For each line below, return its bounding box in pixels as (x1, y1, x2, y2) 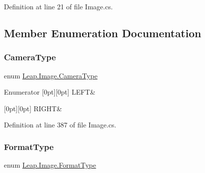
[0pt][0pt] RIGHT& (4, 103, 62, 113)
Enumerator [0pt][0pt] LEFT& (4, 87, 95, 97)
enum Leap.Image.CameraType (4, 70, 98, 80)
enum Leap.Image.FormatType (4, 160, 96, 170)
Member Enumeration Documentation (4, 25, 202, 40)
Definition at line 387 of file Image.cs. (4, 120, 116, 130)
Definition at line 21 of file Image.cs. (4, 1, 113, 11)
